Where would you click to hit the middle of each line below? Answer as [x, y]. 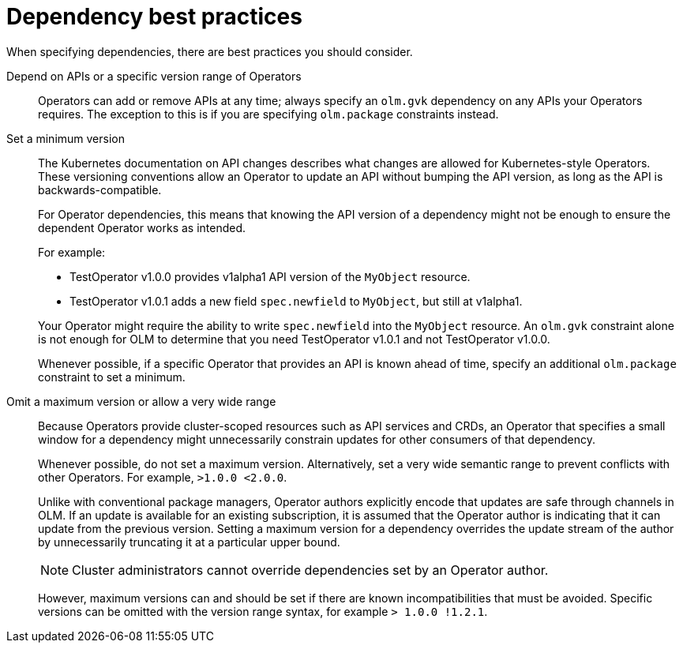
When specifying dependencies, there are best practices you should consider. [210, 51]
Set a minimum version [66, 138]
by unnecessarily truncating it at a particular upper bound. [189, 542]
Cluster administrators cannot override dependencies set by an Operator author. [310, 570]
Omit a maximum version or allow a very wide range [141, 401]
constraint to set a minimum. [112, 377]
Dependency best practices [154, 17]
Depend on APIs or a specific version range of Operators [154, 76]
